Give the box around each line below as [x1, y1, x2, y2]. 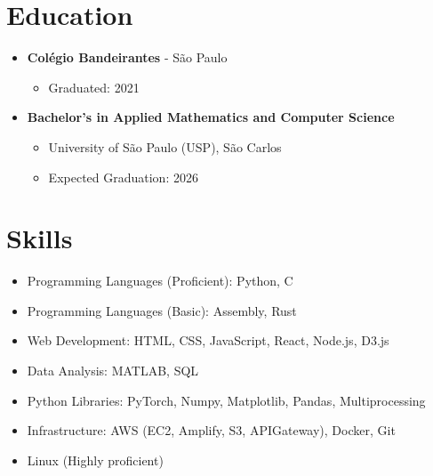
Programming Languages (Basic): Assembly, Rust [27, 301, 297, 319]
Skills [6, 220, 73, 256]
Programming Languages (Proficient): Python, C [27, 271, 293, 290]
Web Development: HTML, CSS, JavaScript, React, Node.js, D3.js [27, 331, 389, 350]
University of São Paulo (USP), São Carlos [48, 137, 282, 156]
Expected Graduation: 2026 [48, 167, 198, 186]
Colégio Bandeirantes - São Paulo [27, 48, 228, 67]
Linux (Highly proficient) [27, 450, 164, 469]
